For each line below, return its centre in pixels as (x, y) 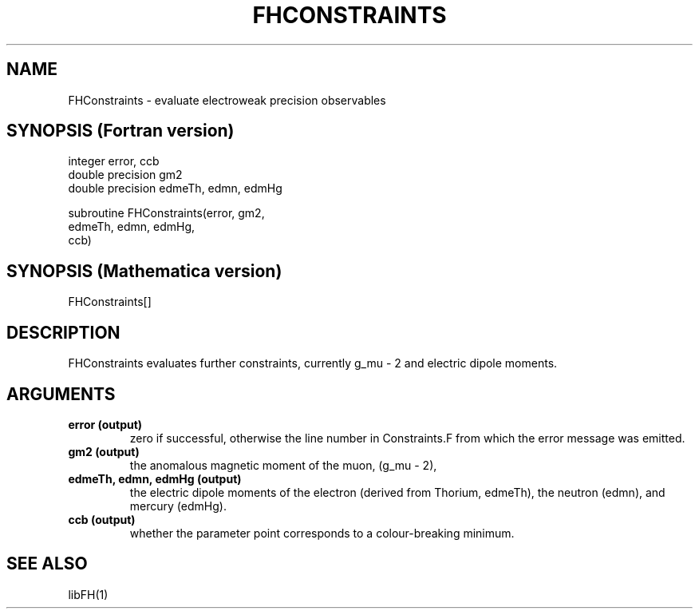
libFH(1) (88, 594)
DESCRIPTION (63, 332)
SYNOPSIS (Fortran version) (120, 131)
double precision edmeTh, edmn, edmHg (175, 188)
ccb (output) (102, 519)
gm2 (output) (104, 451)
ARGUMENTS (61, 394)
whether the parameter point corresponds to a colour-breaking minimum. (322, 533)
